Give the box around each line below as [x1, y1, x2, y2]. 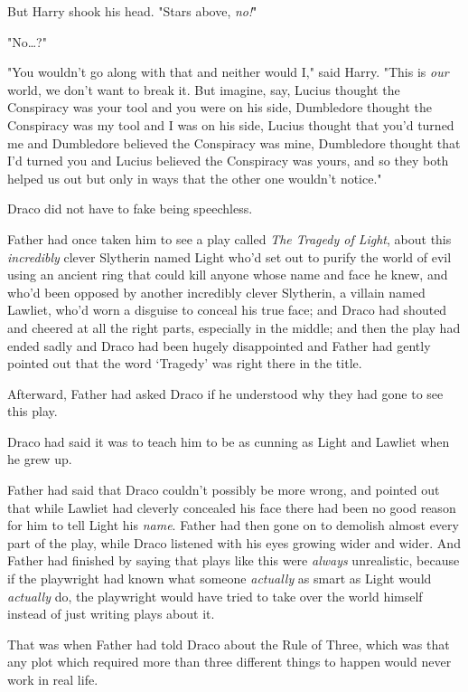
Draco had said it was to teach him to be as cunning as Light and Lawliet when [7, 431, 450, 450]
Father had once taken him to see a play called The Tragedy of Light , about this [7, 229, 452, 248]
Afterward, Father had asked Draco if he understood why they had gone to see [7, 384, 444, 403]
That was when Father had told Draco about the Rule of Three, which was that [7, 634, 450, 653]
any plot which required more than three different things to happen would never [7, 652, 452, 671]
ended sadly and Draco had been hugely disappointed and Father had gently [7, 336, 431, 355]
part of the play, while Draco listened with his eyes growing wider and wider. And [7, 533, 461, 552]
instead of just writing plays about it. [7, 604, 215, 623]
